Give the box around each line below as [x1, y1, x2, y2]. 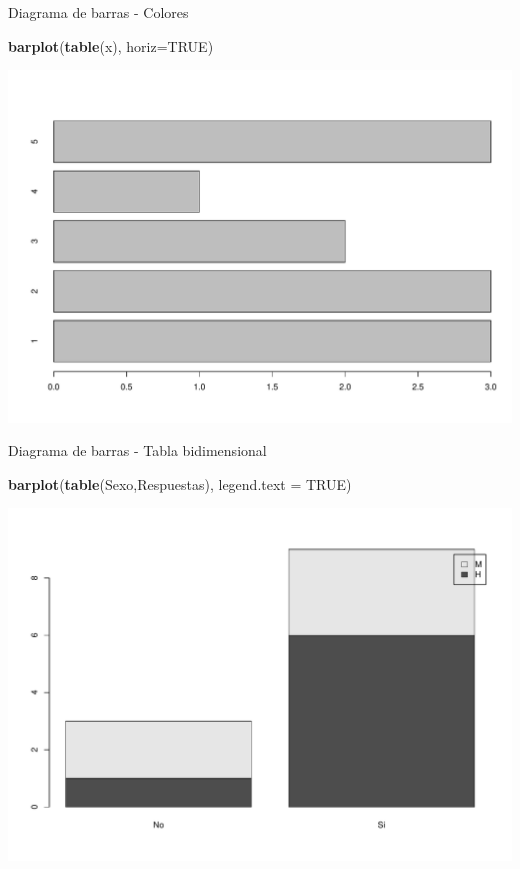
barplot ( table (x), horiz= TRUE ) [8, 35, 214, 56]
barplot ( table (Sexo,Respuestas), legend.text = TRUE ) [8, 473, 352, 494]
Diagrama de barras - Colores [8, 2, 189, 22]
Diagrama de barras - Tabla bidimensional [8, 440, 267, 461]
